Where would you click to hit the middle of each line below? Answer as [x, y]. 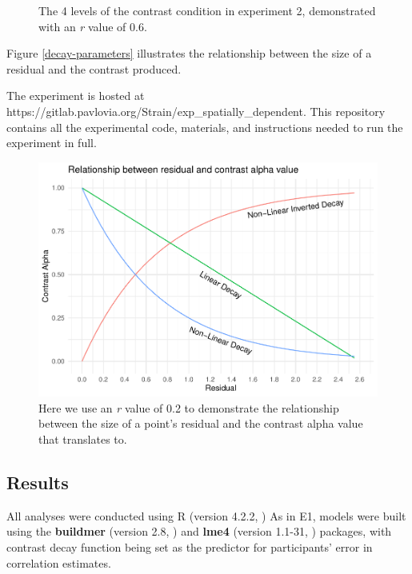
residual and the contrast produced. [94, 68]
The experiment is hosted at [76, 96]
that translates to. [83, 439]
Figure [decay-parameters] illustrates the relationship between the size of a [189, 53]
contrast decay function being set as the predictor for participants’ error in [190, 547]
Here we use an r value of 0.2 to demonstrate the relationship [189, 407]
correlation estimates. [59, 562]
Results [38, 482]
